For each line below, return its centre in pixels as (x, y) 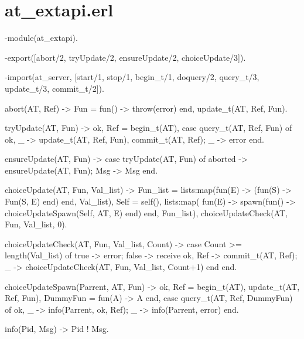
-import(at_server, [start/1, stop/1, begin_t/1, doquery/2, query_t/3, (132, 77)
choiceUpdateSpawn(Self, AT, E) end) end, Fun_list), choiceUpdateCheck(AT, (146, 212)
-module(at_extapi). (41, 38)
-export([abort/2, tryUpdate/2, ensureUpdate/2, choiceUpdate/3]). (125, 57)
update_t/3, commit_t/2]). (54, 88)
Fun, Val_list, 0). (36, 224)
